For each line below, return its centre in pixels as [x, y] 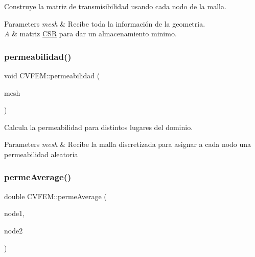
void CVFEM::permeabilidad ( [52, 75]
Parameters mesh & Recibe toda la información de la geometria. [105, 23]
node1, [15, 213]
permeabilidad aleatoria [41, 154]
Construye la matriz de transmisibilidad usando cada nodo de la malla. [115, 6]
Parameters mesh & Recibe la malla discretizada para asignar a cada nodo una [128, 144]
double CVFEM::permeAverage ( [55, 196]
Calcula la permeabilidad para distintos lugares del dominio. [99, 127]
